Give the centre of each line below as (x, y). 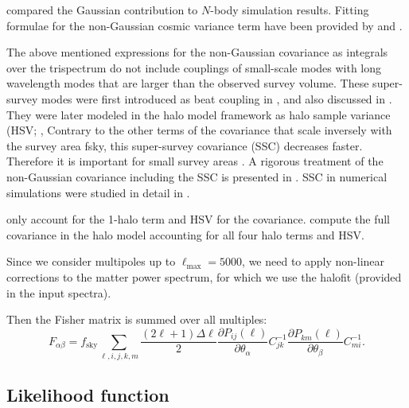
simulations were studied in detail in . (98, 192)
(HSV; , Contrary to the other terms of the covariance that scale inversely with (199, 130)
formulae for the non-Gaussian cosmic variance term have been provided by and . (204, 25)
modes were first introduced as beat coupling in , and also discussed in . (217, 98)
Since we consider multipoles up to (91, 261)
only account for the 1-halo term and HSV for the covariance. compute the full (198, 219)
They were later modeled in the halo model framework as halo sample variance (199, 114)
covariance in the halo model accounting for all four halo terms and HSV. (185, 234)
